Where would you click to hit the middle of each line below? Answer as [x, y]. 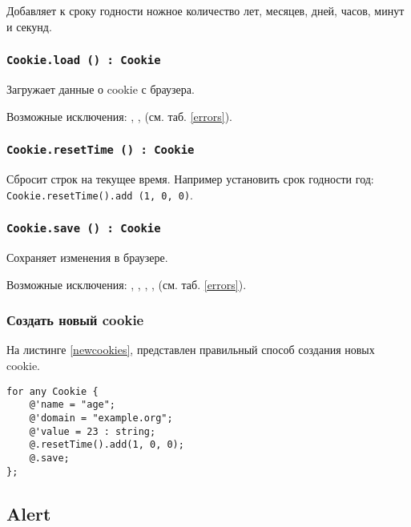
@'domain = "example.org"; [101, 418]
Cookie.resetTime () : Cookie [101, 150]
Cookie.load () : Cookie [84, 60]
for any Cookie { [52, 391]
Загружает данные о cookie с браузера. [101, 89]
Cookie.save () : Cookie [84, 229]
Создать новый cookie [75, 320]
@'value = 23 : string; [93, 431]
